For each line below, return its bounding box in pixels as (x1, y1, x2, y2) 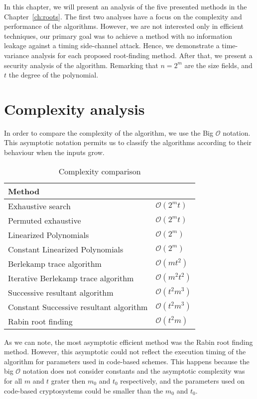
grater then (51, 376, 86, 386)
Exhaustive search (8, 200, 71, 212)
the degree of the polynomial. (8, 70, 99, 80)
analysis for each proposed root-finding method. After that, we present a (31, 50, 253, 60)
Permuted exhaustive (8, 214, 81, 226)
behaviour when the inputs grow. (4, 147, 105, 158)
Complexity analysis (4, 98, 145, 119)
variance (4, 50, 29, 60)
